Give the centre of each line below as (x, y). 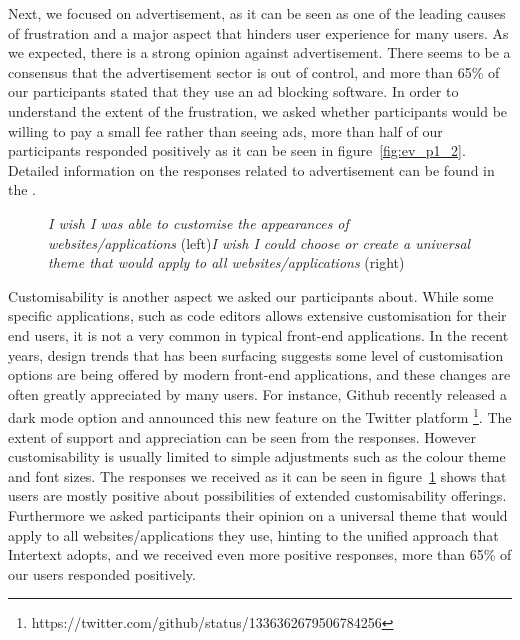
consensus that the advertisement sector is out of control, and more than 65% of (254, 71)
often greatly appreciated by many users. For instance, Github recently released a (257, 393)
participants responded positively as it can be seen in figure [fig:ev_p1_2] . (237, 150)
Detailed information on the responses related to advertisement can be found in (251, 169)
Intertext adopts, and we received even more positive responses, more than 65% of (260, 554)
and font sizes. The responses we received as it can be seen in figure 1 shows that (257, 475)
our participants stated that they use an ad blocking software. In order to (233, 91)
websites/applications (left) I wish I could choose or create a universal (259, 242)
